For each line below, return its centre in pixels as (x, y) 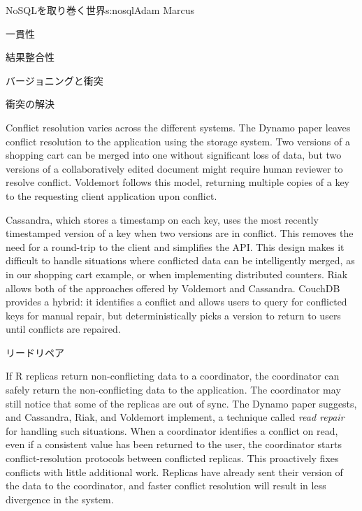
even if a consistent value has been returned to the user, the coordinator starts (174, 444)
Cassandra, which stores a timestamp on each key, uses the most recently (162, 219)
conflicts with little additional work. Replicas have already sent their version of (174, 472)
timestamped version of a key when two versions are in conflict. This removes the (180, 233)
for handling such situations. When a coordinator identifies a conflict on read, (172, 430)
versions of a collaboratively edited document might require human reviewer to (174, 168)
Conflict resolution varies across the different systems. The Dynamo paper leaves (178, 127)
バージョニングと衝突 (55, 80)
